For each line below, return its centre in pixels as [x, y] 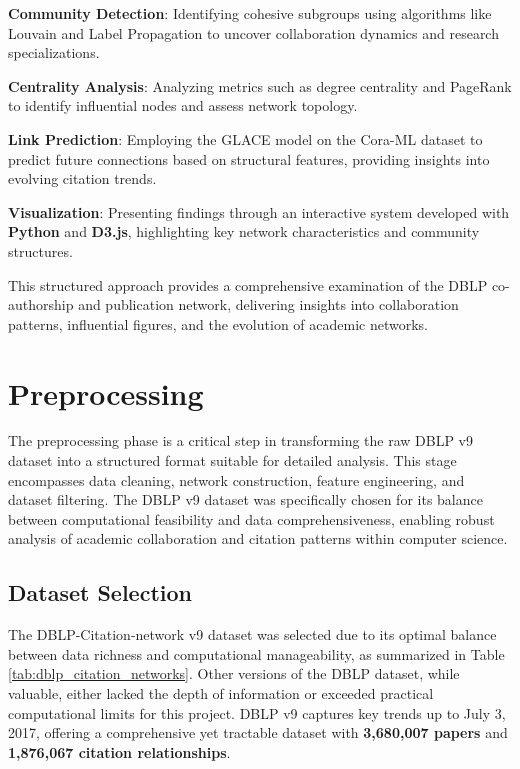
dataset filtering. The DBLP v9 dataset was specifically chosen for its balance [245, 499]
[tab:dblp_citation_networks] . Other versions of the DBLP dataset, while [234, 673]
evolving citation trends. [82, 178]
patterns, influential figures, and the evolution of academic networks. [218, 323]
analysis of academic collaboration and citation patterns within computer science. [258, 538]
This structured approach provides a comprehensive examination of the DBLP [248, 284]
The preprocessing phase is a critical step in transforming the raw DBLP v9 [241, 440]
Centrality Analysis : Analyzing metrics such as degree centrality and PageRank [260, 85]
